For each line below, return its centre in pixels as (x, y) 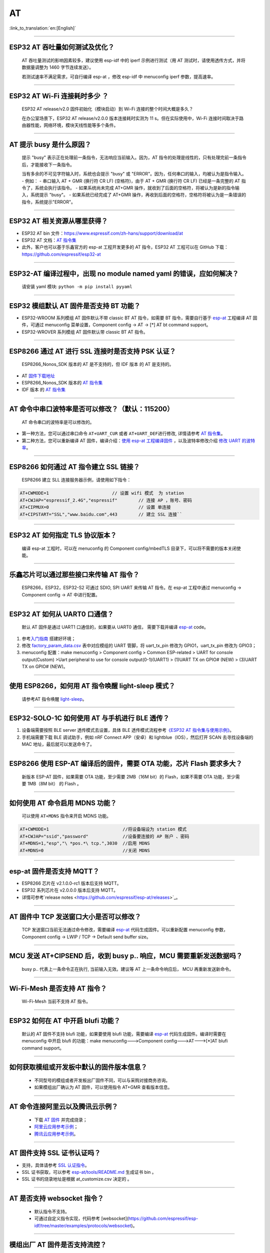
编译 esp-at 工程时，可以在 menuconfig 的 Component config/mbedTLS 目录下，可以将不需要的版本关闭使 (131, 548)
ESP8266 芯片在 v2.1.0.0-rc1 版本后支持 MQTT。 (71, 883)
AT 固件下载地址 (38, 375)
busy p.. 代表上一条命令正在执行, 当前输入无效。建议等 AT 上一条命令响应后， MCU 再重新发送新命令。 (128, 969)
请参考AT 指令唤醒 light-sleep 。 (54, 699)
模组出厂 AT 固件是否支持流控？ (58, 1245)
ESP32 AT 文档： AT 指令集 (49, 240)
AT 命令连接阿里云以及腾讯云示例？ (64, 1107)
